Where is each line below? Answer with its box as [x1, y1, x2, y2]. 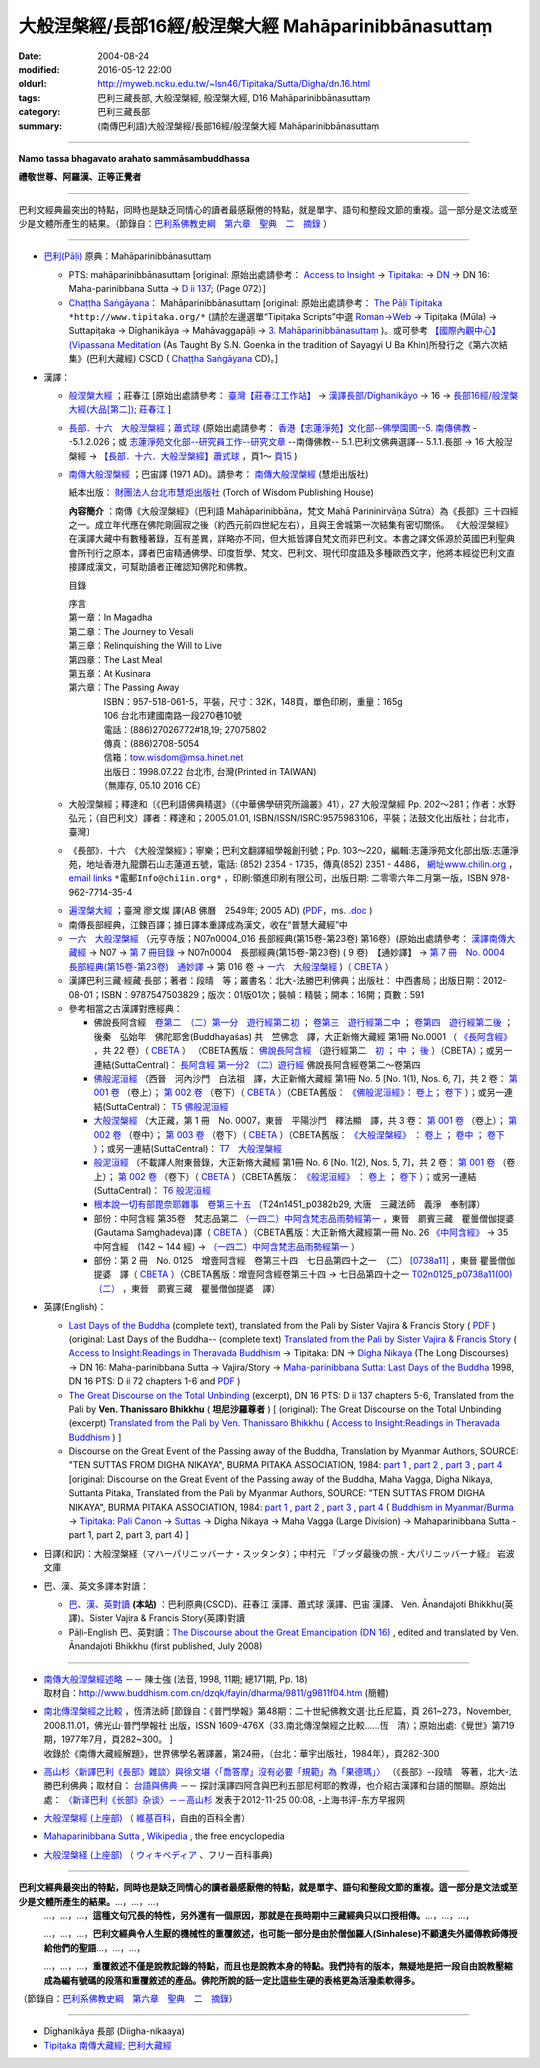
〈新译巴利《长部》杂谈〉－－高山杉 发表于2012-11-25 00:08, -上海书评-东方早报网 [63, 1793, 405, 1805]
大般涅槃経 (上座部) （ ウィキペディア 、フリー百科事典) [43, 1848, 274, 1860]
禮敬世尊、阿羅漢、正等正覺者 [18, 171, 142, 183]
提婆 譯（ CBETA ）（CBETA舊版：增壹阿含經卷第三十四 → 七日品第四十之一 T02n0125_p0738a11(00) [93, 1268, 513, 1280]
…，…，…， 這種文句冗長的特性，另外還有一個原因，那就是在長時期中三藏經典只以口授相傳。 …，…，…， [43, 1910, 475, 1922]
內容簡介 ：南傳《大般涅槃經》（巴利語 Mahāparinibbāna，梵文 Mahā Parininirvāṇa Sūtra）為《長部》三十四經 [68, 505, 519, 517]
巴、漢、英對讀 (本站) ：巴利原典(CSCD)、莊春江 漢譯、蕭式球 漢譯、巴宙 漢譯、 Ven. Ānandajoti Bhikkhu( [68, 1598, 505, 1610]
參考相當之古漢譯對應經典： [68, 1002, 183, 1014]
